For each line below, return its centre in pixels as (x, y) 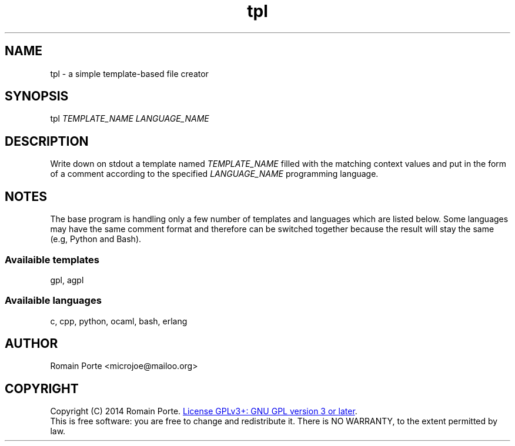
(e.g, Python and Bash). (96, 239)
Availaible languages (53, 301)
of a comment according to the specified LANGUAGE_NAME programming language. (214, 174)
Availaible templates (52, 259)
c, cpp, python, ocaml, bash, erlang (119, 321)
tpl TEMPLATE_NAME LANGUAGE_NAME (130, 119)
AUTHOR (31, 344)
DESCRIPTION (47, 141)
